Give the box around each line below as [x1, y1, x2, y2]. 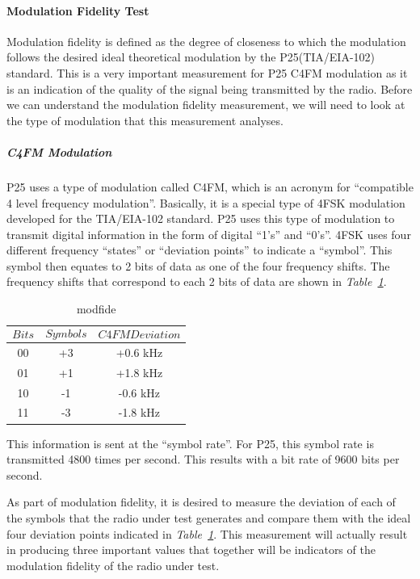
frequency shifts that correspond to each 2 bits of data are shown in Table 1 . [6, 273, 387, 290]
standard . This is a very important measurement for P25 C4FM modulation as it [6, 64, 408, 81]
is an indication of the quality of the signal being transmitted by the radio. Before [6, 80, 413, 97]
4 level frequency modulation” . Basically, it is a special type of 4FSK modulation [6, 194, 405, 211]
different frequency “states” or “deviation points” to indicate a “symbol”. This [6, 241, 393, 258]
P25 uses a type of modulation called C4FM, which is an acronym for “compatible [6, 178, 414, 195]
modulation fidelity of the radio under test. [6, 556, 220, 573]
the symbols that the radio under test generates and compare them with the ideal [6, 509, 411, 526]
